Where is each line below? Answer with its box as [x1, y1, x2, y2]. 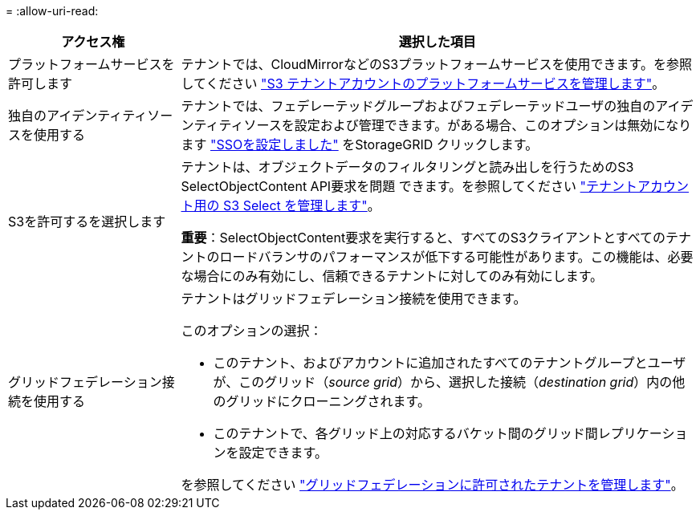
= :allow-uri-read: [6, 4, 99, 18]
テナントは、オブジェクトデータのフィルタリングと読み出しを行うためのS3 [181, 159, 634, 175]
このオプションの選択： [181, 323, 323, 339]
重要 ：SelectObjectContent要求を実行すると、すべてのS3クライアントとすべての [181, 230, 665, 246]
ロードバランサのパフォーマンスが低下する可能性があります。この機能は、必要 [219, 249, 694, 265]
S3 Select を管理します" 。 [223, 197, 381, 213]
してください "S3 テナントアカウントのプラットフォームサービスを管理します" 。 [181, 75, 665, 91]
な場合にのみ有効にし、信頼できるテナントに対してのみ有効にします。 [181, 268, 604, 284]
